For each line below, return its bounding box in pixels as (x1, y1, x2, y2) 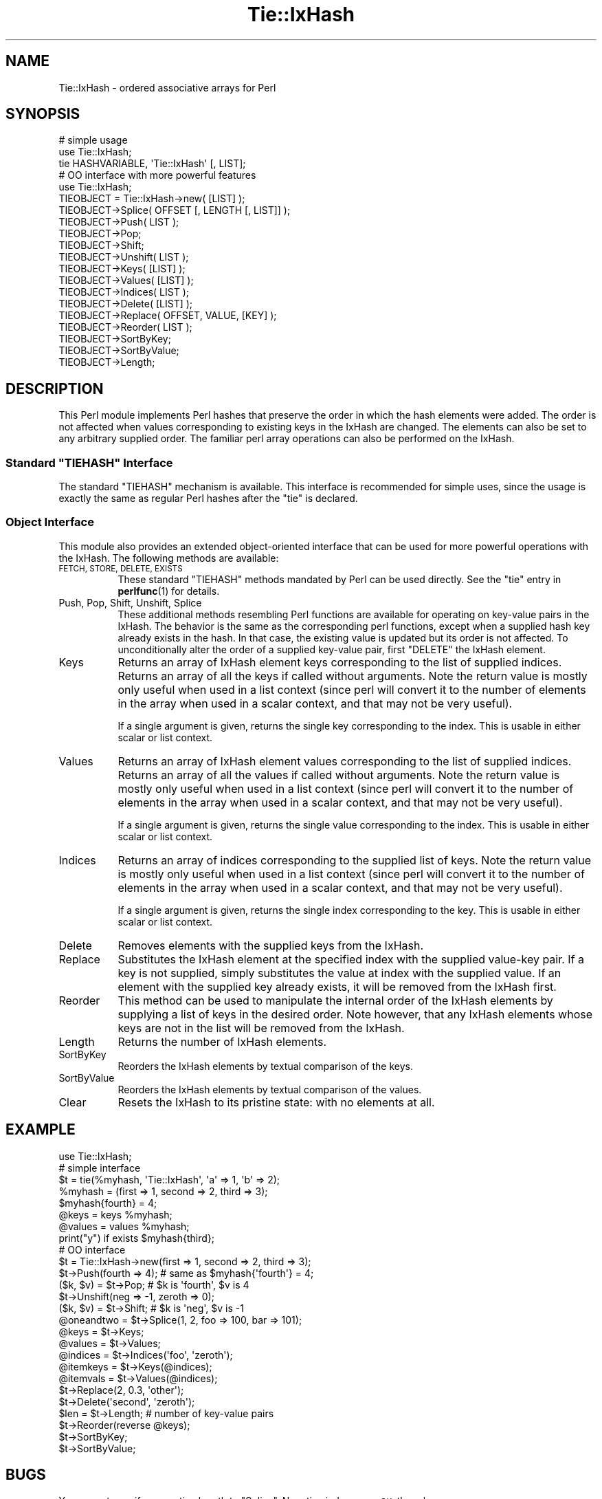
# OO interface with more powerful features (58, 169, 256, 182)
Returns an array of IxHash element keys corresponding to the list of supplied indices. (118, 655, 562, 669)
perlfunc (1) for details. (118, 584, 220, 597)
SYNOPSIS (5, 105, 80, 123)
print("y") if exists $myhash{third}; (58, 1232, 215, 1244)
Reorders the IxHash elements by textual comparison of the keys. (118, 1060, 413, 1072)
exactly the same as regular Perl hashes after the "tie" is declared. (58, 492, 358, 505)
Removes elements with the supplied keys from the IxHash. (118, 938, 424, 952)
